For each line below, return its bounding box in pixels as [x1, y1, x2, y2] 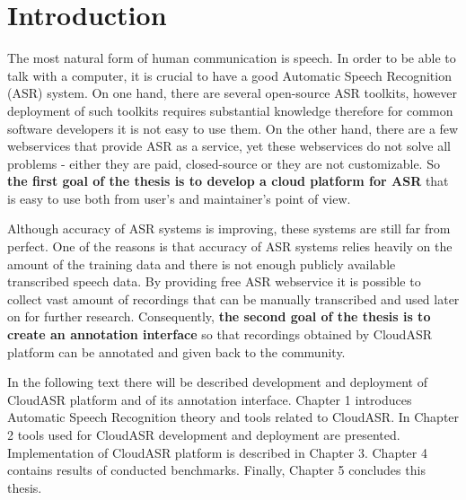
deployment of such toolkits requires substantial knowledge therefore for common [7, 101, 453, 119]
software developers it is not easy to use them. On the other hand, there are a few [7, 118, 459, 137]
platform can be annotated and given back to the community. [7, 342, 346, 361]
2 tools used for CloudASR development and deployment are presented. [7, 425, 400, 443]
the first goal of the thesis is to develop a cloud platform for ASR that [7, 171, 449, 190]
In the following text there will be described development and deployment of [7, 373, 427, 391]
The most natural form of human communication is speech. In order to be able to [7, 48, 456, 67]
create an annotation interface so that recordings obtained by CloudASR [7, 325, 432, 344]
